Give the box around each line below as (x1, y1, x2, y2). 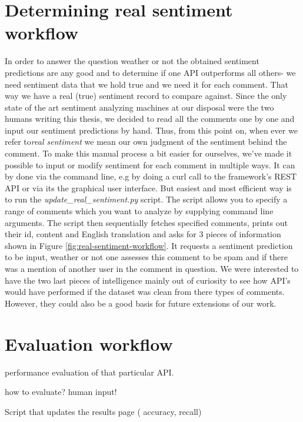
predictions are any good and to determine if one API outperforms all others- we (5, 66, 296, 78)
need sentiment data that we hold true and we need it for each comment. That (5, 78, 288, 90)
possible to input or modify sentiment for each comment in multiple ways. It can (5, 158, 295, 171)
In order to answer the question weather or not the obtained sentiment (5, 55, 259, 67)
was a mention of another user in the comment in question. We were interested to (5, 262, 299, 274)
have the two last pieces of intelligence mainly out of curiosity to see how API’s (5, 274, 291, 286)
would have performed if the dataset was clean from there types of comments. (5, 285, 285, 298)
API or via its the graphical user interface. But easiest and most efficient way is (5, 181, 292, 194)
